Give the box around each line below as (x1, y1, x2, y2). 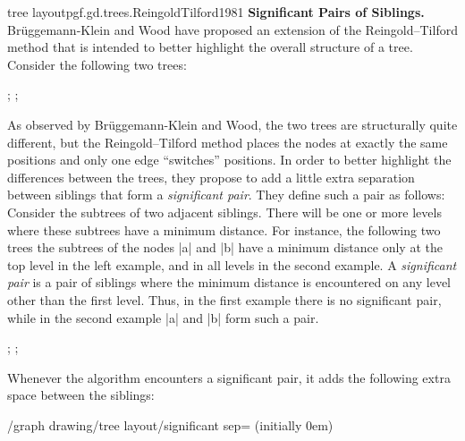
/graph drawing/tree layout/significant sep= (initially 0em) (7, 415, 334, 434)
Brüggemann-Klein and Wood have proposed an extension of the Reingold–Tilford (7, 20, 458, 38)
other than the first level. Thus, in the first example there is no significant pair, (7, 290, 442, 309)
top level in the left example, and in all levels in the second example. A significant (7, 255, 457, 274)
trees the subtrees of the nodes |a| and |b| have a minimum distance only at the (7, 238, 443, 257)
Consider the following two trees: (7, 55, 187, 73)
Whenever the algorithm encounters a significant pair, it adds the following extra (7, 368, 451, 386)
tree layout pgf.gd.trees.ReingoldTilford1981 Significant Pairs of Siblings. (7, 3, 425, 21)
